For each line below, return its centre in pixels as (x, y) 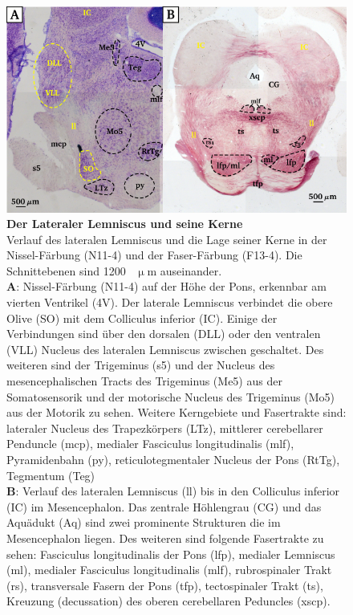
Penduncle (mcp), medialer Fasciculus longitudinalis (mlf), (150, 444)
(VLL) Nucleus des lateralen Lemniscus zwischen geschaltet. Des (165, 349)
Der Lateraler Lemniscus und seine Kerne (125, 224)
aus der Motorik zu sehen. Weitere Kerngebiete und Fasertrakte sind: (176, 412)
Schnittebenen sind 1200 (66, 270)
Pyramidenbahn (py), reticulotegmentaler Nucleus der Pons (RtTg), (173, 460)
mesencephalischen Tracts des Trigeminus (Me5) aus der (144, 381)
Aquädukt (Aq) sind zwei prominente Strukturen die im (144, 522)
